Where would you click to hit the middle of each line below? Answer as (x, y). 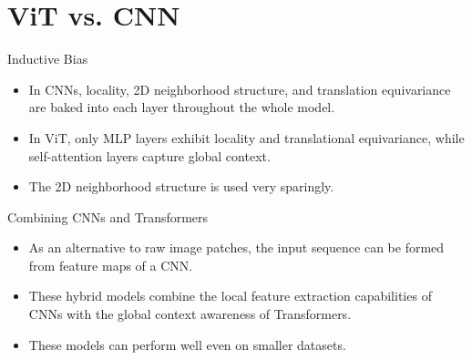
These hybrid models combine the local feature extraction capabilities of (230, 296)
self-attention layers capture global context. (149, 155)
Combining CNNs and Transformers (108, 216)
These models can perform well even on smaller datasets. (187, 344)
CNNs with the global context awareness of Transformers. (190, 314)
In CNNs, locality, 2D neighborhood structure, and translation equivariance (240, 89)
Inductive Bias (48, 59)
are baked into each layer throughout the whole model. (182, 107)
